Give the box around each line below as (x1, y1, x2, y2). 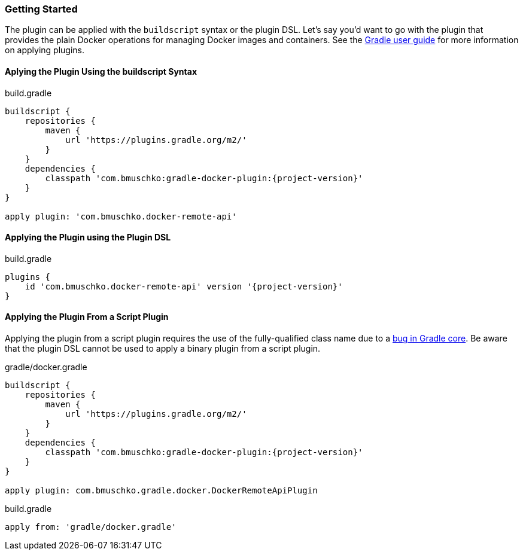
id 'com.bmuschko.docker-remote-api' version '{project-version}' (25, 281, 343, 291)
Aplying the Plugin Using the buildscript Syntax (5, 66, 197, 77)
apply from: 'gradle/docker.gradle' (5, 522, 177, 532)
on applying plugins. (5, 45, 85, 56)
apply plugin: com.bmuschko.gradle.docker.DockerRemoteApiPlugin (5, 486, 318, 496)
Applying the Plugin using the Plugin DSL (5, 232, 171, 243)
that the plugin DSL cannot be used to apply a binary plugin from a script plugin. (5, 343, 321, 354)
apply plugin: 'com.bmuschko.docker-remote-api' (5, 211, 237, 221)
